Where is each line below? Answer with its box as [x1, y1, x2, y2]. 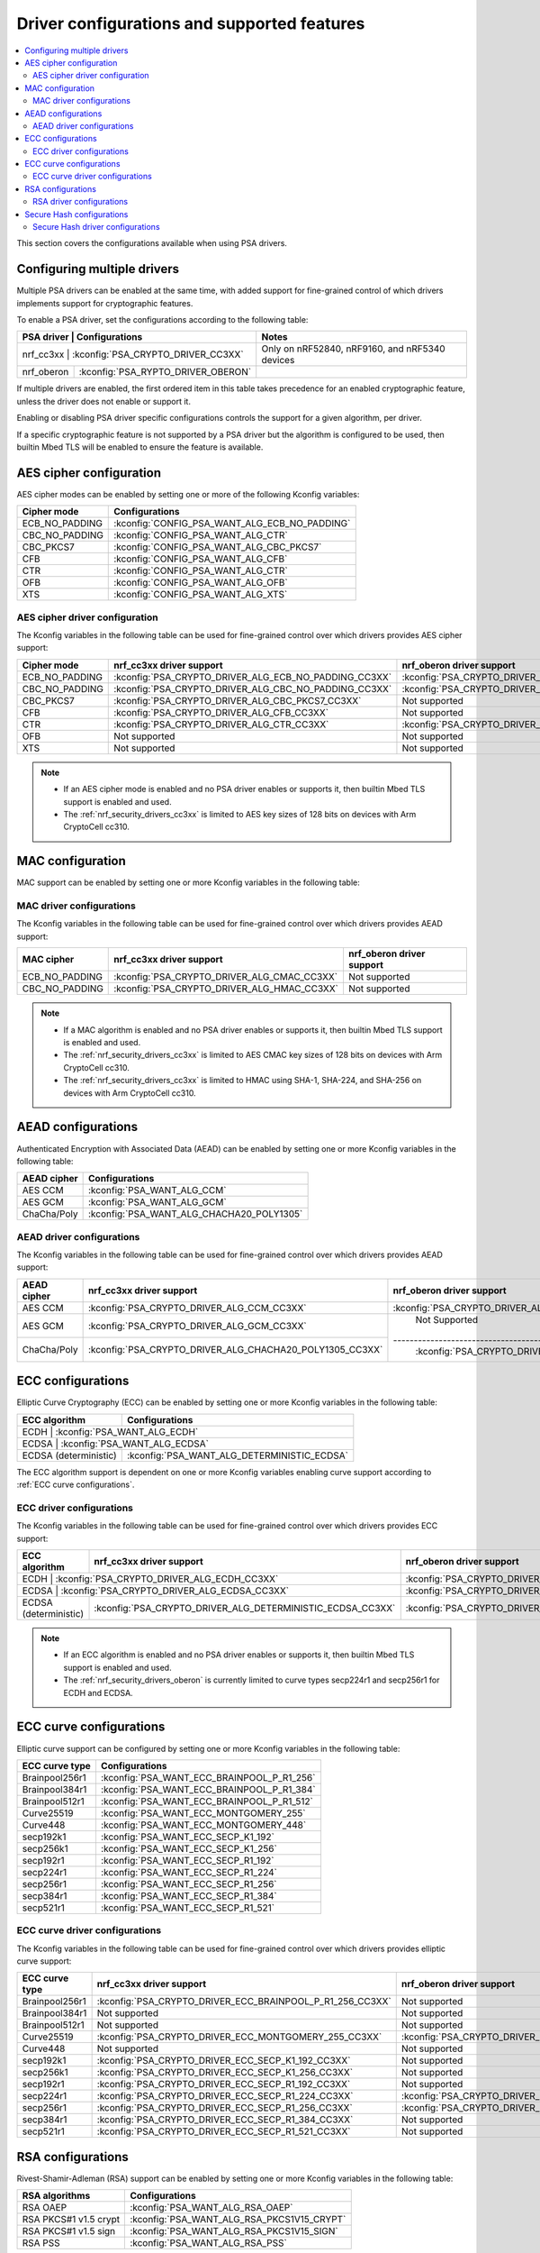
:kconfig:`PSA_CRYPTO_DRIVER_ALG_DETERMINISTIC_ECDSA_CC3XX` [94, 1602, 396, 1615]
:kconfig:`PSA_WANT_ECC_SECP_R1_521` [100, 1902, 274, 1914]
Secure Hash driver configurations [32, 222, 161, 233]
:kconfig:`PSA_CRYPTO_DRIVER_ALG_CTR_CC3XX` [113, 717, 329, 730]
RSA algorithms [22, 2190, 91, 2203]
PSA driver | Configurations [22, 331, 143, 343]
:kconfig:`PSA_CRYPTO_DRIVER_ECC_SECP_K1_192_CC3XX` [96, 2055, 351, 2067]
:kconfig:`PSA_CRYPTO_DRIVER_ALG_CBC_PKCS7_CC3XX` [113, 694, 362, 707]
